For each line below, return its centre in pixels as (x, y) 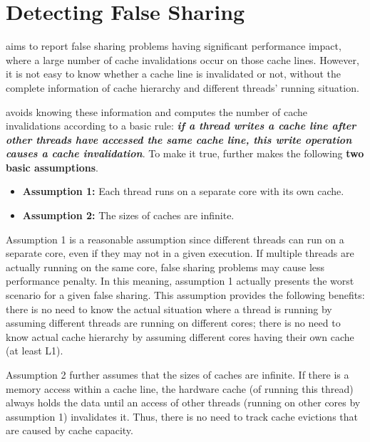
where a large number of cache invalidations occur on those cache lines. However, (183, 59)
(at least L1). (35, 351)
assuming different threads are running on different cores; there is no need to (173, 323)
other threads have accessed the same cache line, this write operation (179, 139)
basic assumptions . (52, 167)
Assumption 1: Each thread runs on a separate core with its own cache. (183, 191)
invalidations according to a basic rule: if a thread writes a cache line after (181, 126)
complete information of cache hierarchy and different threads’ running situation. (183, 87)
